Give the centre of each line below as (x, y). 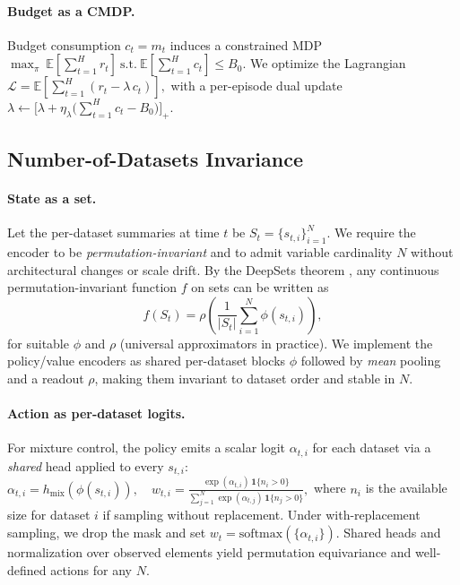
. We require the (371, 232)
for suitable (38, 343)
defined (27, 569)
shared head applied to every (86, 465)
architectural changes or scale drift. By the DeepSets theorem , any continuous (223, 269)
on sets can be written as (260, 287)
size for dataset (49, 515)
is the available (406, 488)
